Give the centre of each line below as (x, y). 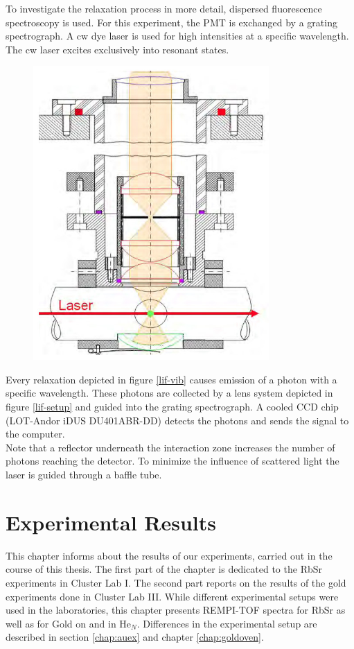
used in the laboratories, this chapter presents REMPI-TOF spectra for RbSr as (176, 610)
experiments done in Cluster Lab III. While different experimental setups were (172, 596)
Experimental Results (111, 522)
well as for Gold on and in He (69, 623)
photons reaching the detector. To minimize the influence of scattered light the (172, 461)
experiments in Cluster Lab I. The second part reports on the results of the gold (176, 582)
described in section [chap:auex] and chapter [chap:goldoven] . (135, 637)
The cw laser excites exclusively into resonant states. (117, 49)
